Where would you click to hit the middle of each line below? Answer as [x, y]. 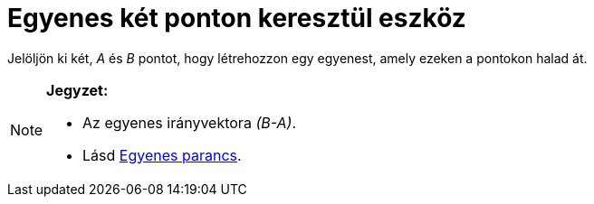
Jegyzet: [77, 90]
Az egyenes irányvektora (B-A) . [189, 122]
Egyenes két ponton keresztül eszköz [237, 18]
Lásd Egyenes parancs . [162, 155]
